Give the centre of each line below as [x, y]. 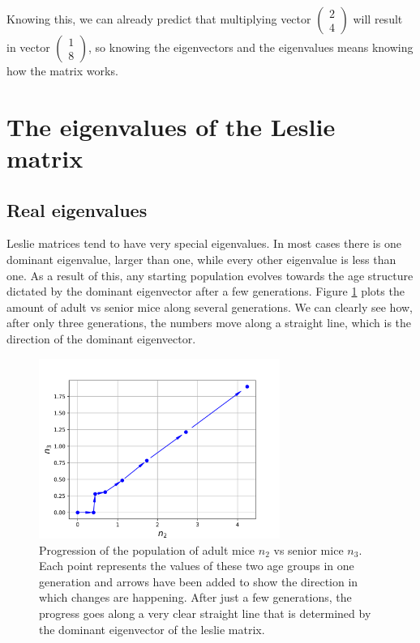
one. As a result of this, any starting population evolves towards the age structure [210, 275]
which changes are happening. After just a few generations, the [195, 597]
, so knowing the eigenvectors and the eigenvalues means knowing [251, 47]
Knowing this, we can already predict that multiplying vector [159, 19]
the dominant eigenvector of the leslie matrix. [152, 629]
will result [378, 19]
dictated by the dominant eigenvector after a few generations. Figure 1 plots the [206, 291]
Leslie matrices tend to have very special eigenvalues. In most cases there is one [204, 243]
